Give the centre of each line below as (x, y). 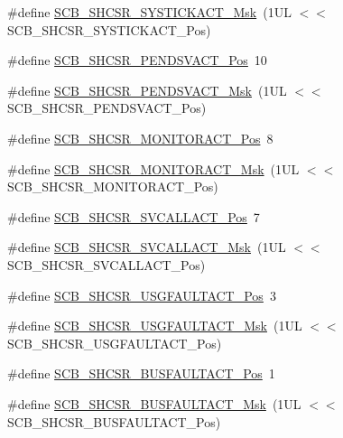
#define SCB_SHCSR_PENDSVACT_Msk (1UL (147, 90)
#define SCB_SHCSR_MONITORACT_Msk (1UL (153, 168)
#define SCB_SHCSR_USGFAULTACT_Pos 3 (142, 295)
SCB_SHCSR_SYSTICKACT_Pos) (109, 29)
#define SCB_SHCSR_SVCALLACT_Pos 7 (134, 216)
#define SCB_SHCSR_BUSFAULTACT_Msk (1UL (154, 403)
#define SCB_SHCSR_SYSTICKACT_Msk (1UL (149, 12)
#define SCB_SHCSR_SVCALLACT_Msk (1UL (147, 247)
